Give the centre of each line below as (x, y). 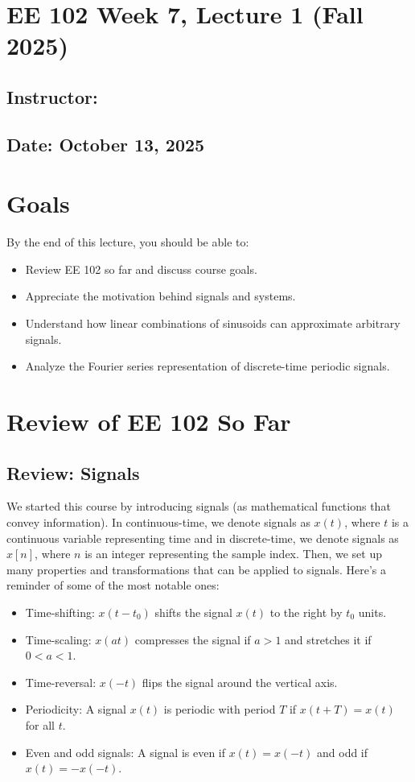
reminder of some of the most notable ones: (113, 585)
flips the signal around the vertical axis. (240, 682)
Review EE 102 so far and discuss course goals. (141, 269)
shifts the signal (193, 612)
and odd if (343, 752)
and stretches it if (328, 639)
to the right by (306, 612)
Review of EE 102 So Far (149, 421)
